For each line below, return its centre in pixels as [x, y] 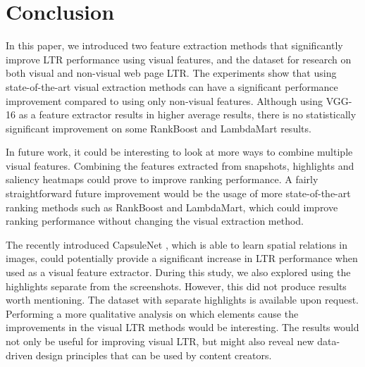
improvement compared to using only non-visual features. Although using [165, 100]
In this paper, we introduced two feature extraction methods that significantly [174, 45]
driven [19, 355]
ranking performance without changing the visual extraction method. [155, 221]
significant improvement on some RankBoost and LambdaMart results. [159, 128]
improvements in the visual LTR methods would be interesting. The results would [182, 327]
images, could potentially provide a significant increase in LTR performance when [182, 258]
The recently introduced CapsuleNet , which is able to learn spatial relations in [177, 244]
